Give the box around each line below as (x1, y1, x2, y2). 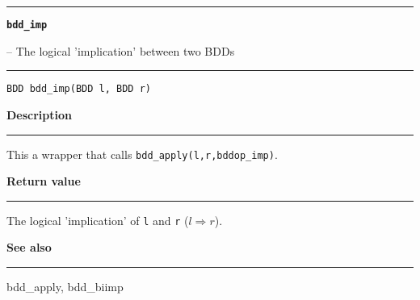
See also (6, 239, 52, 256)
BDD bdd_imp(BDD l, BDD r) (6, 83, 151, 95)
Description (6, 106, 73, 123)
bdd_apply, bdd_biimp (6, 278, 124, 294)
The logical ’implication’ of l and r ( (6, 211, 189, 228)
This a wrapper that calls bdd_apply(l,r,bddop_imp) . (6, 145, 278, 162)
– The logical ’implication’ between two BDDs (6, 42, 235, 59)
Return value (6, 173, 81, 190)
